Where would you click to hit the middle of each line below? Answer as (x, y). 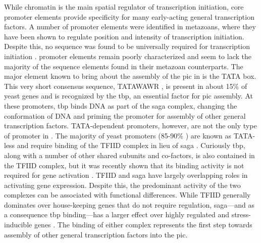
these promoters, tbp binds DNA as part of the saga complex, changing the (121, 105)
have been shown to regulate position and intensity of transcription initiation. (124, 36)
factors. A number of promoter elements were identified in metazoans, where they (130, 27)
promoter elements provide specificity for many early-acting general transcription (129, 16)
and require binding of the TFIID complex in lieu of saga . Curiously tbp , (131, 145)
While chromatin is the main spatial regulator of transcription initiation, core (124, 7)
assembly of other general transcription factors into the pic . (96, 234)
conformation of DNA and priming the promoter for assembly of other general (125, 115)
